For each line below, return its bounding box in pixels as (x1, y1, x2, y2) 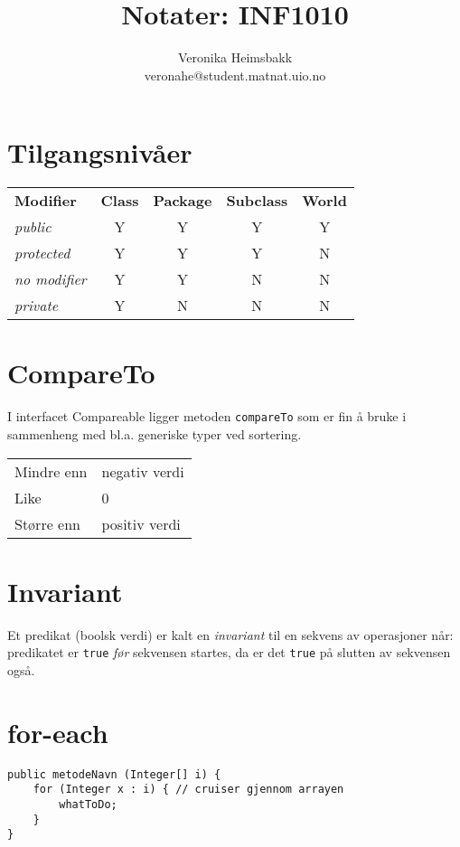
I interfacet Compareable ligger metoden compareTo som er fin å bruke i (7, 407, 407, 426)
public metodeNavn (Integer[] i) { (7, 767, 221, 781)
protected (14, 242, 70, 264)
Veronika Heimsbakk (177, 48, 293, 67)
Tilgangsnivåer (7, 134, 192, 171)
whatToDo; (59, 798, 117, 812)
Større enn (14, 513, 80, 534)
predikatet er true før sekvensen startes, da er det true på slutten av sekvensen (7, 643, 451, 662)
